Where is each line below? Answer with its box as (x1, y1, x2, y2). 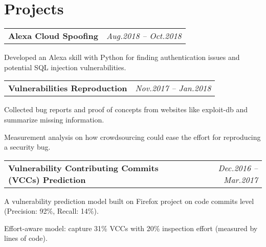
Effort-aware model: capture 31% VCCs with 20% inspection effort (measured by (4, 222, 258, 233)
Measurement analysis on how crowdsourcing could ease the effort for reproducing (4, 131, 261, 142)
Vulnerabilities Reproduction (8, 82, 127, 94)
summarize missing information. (4, 114, 104, 125)
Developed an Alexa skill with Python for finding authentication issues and (4, 52, 240, 63)
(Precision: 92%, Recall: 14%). (4, 205, 99, 216)
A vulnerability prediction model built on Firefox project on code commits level (4, 195, 254, 206)
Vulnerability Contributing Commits (8, 161, 159, 174)
